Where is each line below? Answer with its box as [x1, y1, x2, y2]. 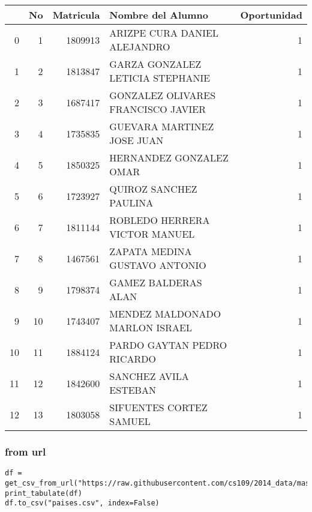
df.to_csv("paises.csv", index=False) [5, 499, 160, 508]
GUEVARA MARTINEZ [109, 119, 214, 133]
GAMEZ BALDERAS [109, 276, 202, 289]
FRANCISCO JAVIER [109, 102, 206, 116]
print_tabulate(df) [5, 489, 82, 498]
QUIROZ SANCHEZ [109, 182, 197, 196]
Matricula [52, 8, 100, 22]
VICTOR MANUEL [109, 227, 195, 241]
